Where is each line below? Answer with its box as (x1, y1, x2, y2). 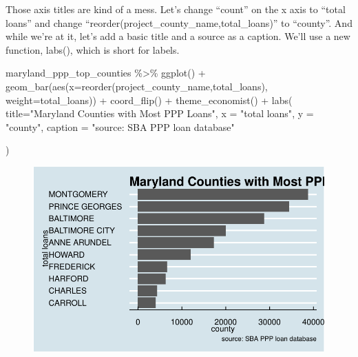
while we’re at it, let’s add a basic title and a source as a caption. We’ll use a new (6, 29, 350, 43)
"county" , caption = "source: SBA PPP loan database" (6, 119, 235, 134)
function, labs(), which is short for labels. (6, 42, 180, 57)
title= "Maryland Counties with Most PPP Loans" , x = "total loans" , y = (6, 106, 314, 121)
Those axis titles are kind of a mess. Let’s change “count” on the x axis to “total (6, 2, 346, 16)
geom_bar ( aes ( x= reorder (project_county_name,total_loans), (6, 79, 268, 93)
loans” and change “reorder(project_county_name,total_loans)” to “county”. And (6, 15, 352, 30)
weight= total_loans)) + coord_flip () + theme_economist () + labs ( (6, 92, 293, 107)
